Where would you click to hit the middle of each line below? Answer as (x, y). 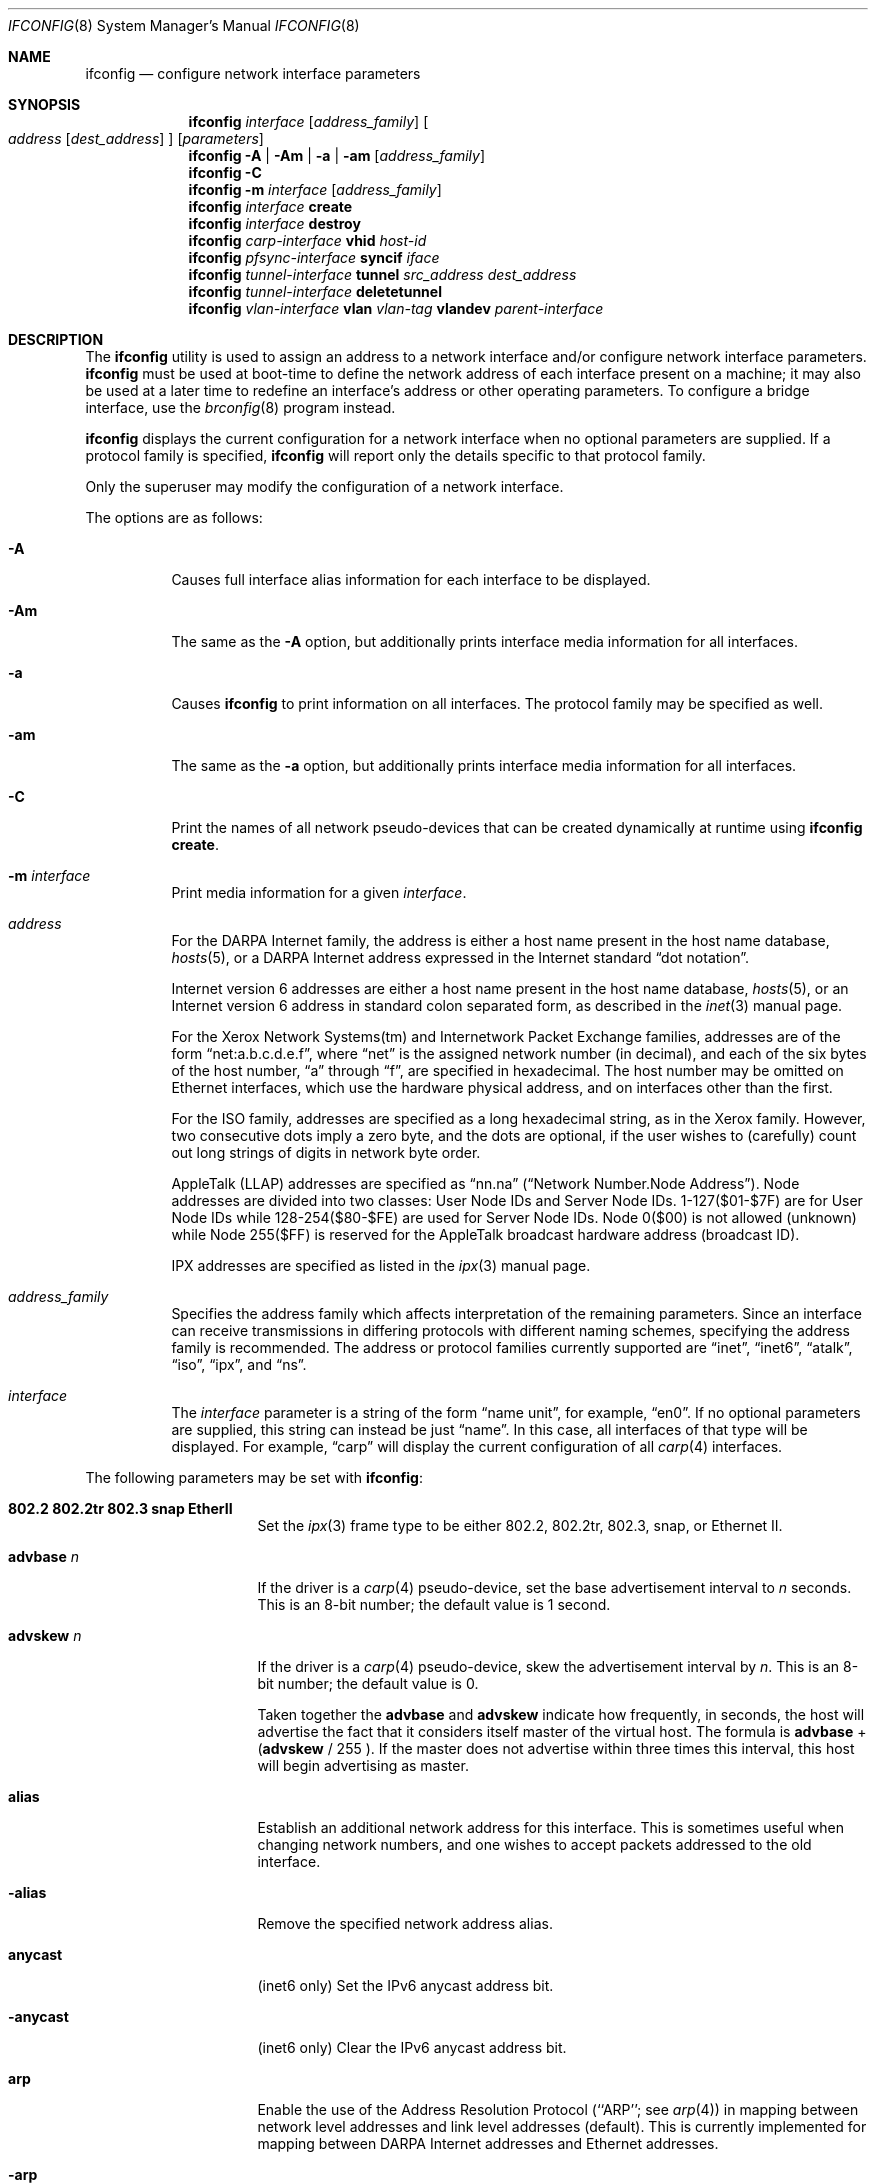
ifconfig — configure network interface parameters (253, 73)
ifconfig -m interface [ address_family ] (315, 189)
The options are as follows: (174, 517)
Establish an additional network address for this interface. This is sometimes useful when (550, 1827)
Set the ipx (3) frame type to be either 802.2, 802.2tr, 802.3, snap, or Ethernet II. (520, 1525)
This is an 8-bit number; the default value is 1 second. (434, 1604)
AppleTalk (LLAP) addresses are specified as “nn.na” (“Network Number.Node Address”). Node (485, 1183)
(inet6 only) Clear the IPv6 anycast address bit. (412, 2047)
